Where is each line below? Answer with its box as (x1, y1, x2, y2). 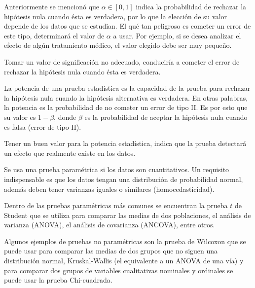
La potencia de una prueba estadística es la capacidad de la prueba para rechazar (4, 83, 251, 93)
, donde (54, 111, 76, 122)
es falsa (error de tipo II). (4, 121, 81, 132)
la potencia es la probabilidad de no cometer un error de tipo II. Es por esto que (4, 102, 248, 112)
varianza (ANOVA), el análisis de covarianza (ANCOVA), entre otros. (4, 219, 215, 230)
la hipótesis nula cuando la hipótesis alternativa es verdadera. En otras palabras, (4, 92, 248, 103)
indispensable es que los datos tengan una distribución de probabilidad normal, (4, 174, 243, 184)
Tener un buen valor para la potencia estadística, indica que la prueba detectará (4, 138, 247, 148)
